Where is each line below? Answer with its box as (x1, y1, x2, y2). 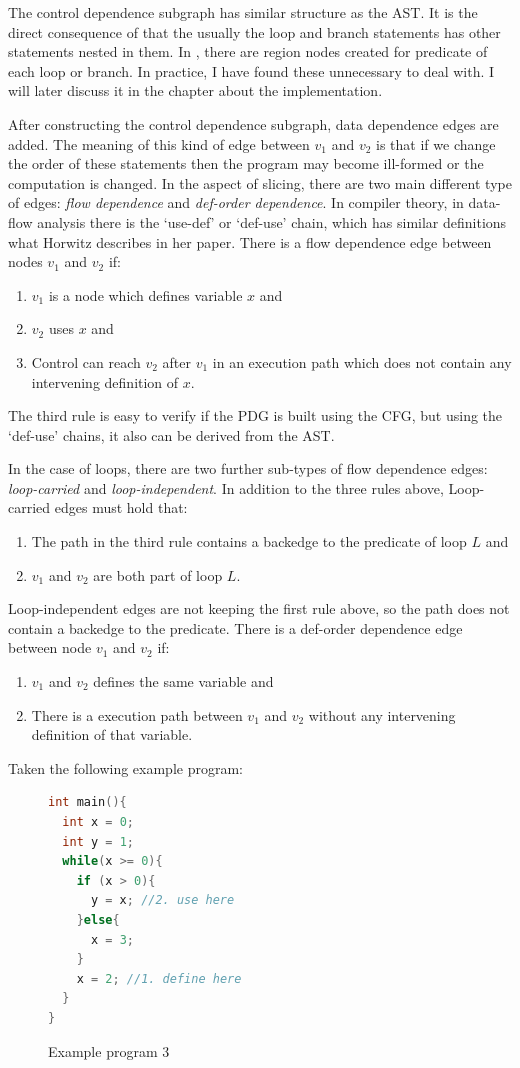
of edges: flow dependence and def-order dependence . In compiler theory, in (8, 192, 464, 213)
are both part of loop (93, 564, 223, 585)
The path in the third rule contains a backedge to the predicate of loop (31, 531, 467, 552)
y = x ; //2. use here (90, 893, 235, 908)
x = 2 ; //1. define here (76, 971, 242, 986)
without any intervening (308, 704, 456, 725)
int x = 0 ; (62, 815, 134, 829)
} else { (76, 912, 120, 927)
